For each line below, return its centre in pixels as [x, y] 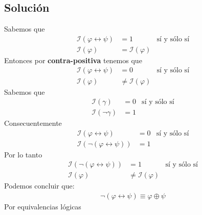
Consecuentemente [33, 123]
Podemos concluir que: [39, 186]
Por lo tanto [23, 154]
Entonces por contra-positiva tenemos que [73, 60]
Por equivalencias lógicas [43, 207]
